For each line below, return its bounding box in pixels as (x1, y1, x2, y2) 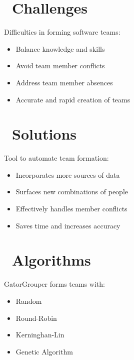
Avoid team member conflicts (15, 60, 105, 71)
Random (15, 295, 42, 306)
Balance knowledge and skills (15, 43, 105, 54)
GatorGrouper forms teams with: (4, 279, 105, 289)
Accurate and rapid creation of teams (15, 94, 130, 104)
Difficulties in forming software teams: (4, 27, 120, 37)
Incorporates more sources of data (15, 169, 120, 180)
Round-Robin (15, 312, 57, 323)
